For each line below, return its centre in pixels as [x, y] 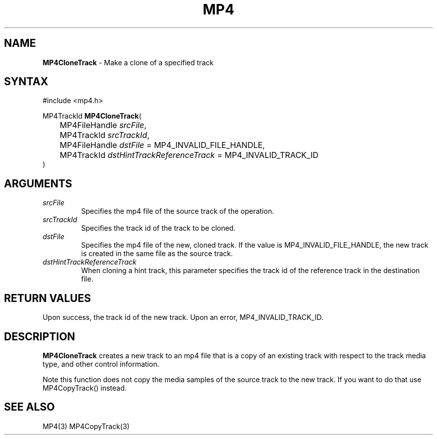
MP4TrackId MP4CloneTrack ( [92, 116]
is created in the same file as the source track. [157, 254]
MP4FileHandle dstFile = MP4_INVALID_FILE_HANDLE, [162, 145]
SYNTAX [26, 82]
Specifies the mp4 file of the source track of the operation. [178, 211]
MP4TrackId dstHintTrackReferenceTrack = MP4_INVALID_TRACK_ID [189, 155]
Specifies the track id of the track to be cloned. [158, 228]
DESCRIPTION [40, 336]
